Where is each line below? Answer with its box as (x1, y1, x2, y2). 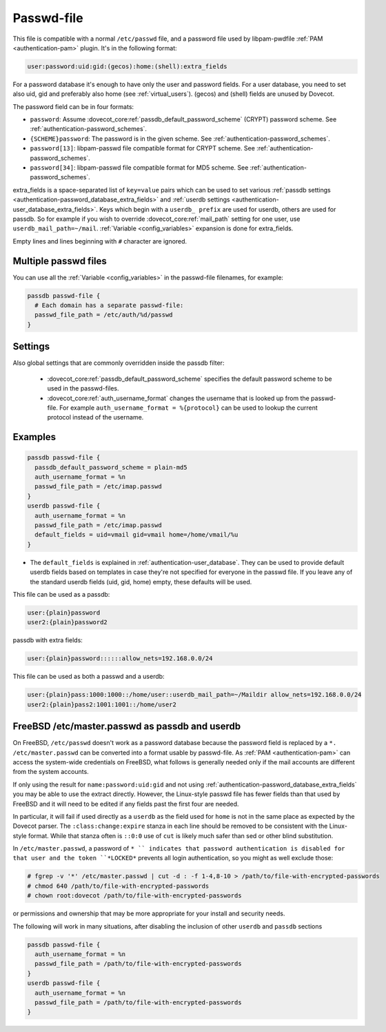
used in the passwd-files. (47, 384, 120, 393)
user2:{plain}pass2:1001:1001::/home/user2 (27, 700, 177, 708)
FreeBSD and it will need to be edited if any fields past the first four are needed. (12, 800, 239, 808)
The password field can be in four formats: (12, 102, 134, 110)
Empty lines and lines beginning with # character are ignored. (12, 237, 187, 245)
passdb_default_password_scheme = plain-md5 (34, 463, 187, 471)
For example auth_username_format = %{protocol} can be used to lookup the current (59, 404, 318, 412)
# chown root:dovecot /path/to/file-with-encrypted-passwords (27, 892, 242, 900)
